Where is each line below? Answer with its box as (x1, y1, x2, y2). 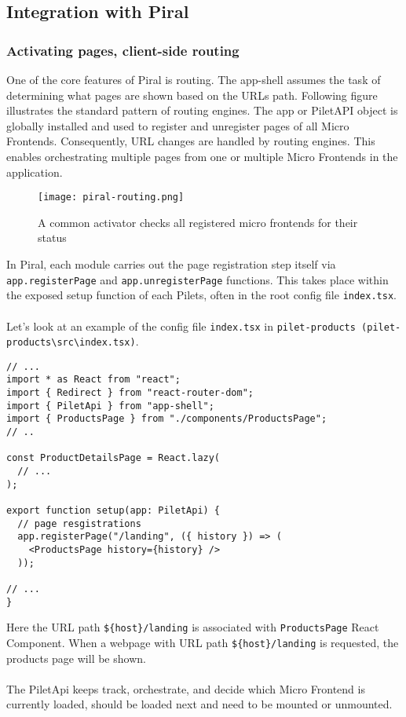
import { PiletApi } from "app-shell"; (6, 400, 214, 412)
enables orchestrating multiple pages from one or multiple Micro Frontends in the (6, 148, 398, 164)
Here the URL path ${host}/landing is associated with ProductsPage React (6, 619, 379, 635)
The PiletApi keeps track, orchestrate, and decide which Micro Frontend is (6, 680, 365, 697)
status (38, 229, 67, 246)
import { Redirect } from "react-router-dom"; (6, 387, 254, 399)
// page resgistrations (17, 518, 141, 529)
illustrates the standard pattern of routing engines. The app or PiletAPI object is (6, 102, 398, 119)
